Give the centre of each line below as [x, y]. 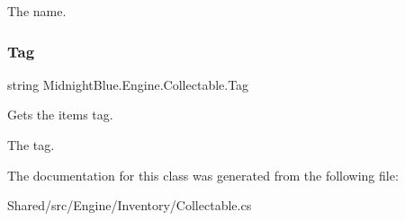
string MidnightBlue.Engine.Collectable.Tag [128, 84]
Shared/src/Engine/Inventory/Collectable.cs [130, 205]
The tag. [31, 145]
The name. [37, 11]
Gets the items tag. [60, 115]
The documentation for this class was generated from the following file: [203, 175]
